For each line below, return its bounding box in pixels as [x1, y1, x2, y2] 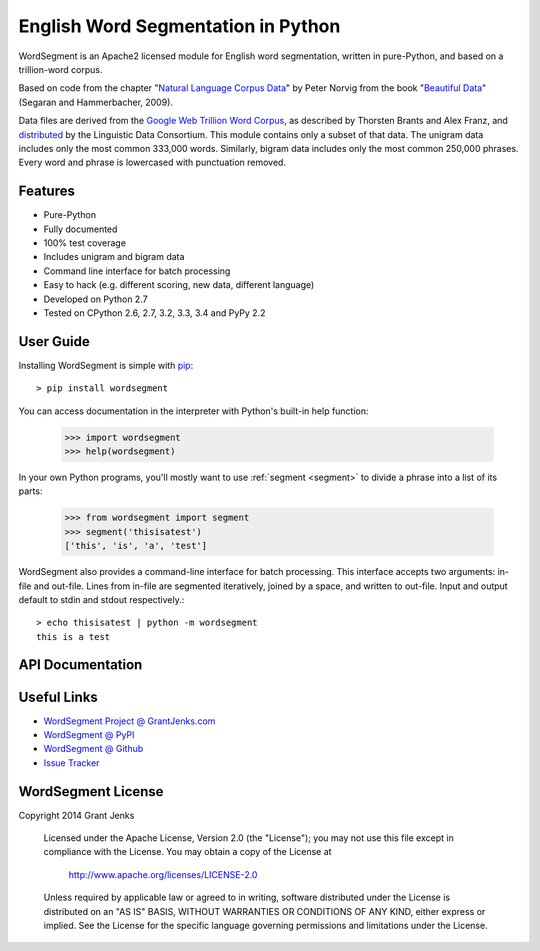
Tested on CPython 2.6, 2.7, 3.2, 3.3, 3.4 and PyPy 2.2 [43, 306, 266, 319]
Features [18, 183, 75, 200]
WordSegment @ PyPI [43, 728, 135, 740]
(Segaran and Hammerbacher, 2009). [18, 96, 174, 108]
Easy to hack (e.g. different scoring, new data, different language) [43, 279, 315, 291]
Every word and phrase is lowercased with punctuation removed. [18, 156, 287, 169]
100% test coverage [43, 236, 127, 249]
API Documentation [18, 656, 143, 674]
